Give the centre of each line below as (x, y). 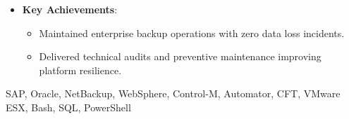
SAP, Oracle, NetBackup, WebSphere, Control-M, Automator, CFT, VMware (173, 93)
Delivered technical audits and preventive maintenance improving (180, 56)
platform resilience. (80, 70)
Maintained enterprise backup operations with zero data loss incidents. (192, 33)
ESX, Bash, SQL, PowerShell (68, 107)
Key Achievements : (70, 9)
